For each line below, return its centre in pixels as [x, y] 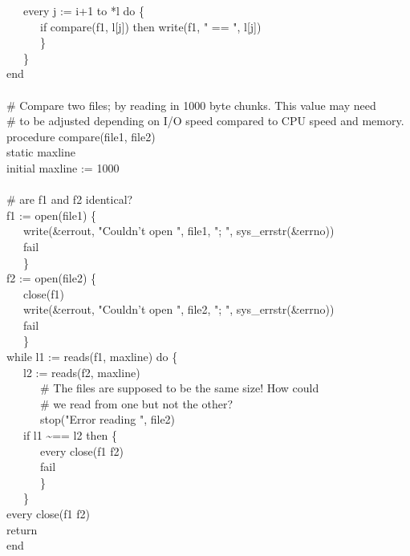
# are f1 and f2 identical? [70, 199]
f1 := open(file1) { [52, 215]
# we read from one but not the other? [136, 403]
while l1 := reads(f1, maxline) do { [92, 357]
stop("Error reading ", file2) [108, 419]
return [22, 529]
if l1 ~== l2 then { [70, 435]
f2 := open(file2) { [52, 278]
